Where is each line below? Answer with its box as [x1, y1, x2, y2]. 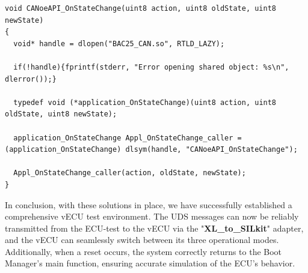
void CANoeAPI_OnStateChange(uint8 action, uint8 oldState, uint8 [5, 4, 277, 13]
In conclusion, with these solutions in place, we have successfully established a [5, 198, 292, 211]
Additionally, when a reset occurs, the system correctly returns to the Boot [5, 245, 282, 257]
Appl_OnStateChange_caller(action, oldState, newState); [13, 169, 246, 178]
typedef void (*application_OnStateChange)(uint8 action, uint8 [13, 98, 277, 107]
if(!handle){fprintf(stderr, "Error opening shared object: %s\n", [13, 62, 289, 71]
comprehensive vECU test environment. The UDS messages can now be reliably [5, 210, 299, 223]
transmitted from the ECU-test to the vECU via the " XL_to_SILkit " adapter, [5, 221, 304, 234]
